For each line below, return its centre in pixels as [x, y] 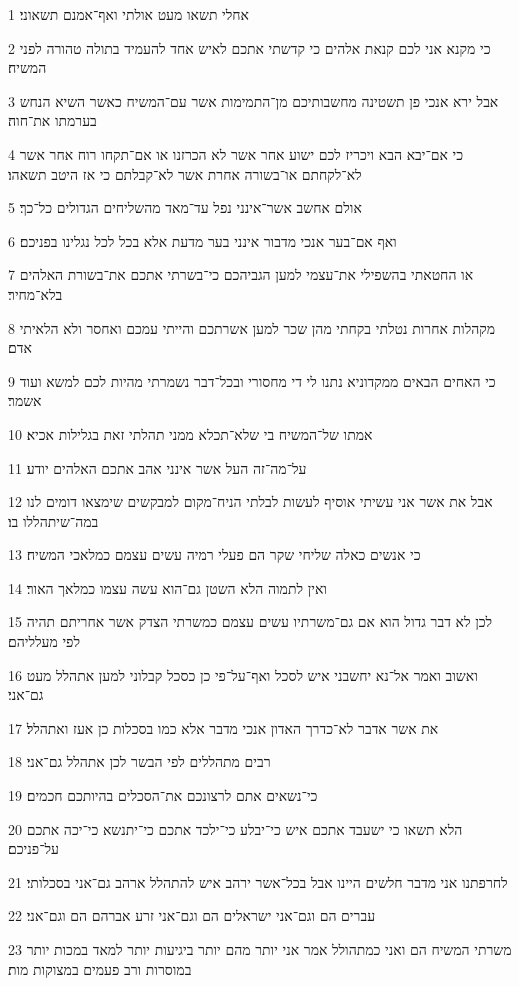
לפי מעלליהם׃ [44, 641]
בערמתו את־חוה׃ [52, 120]
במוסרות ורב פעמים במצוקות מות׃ [100, 968]
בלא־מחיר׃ [35, 293]
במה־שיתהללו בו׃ [53, 520]
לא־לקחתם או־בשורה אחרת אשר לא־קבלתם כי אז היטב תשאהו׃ [185, 173]
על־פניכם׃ [33, 848]
